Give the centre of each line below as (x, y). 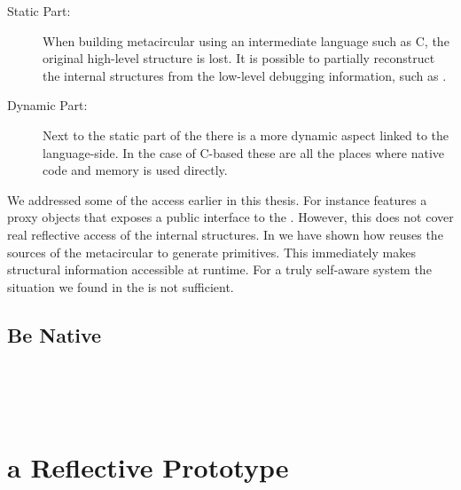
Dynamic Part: (47, 105)
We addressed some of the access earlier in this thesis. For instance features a (217, 199)
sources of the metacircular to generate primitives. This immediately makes (211, 252)
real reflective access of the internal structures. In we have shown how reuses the (225, 234)
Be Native (55, 334)
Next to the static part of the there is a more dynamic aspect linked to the (246, 134)
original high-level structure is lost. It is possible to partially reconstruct (239, 58)
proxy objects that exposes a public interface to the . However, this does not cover (230, 217)
